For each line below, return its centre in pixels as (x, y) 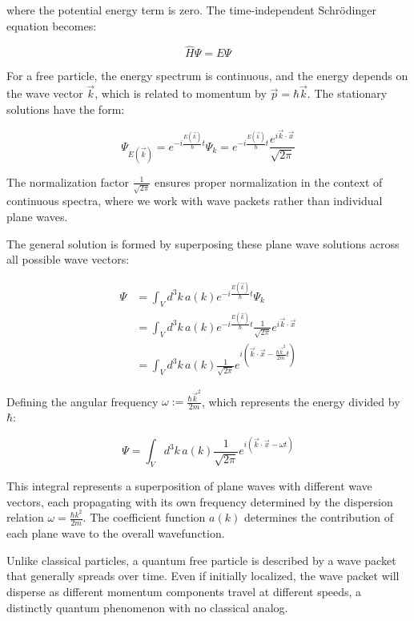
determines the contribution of (318, 517)
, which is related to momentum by (181, 93)
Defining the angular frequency (82, 401)
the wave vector (45, 93)
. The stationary (347, 93)
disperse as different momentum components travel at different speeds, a (184, 591)
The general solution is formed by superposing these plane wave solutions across (203, 243)
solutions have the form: (66, 109)
